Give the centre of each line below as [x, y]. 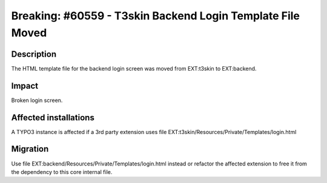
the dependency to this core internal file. [62, 172]
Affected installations [53, 117]
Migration [30, 149]
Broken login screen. [37, 100]
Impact [25, 85]
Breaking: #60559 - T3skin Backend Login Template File [155, 16]
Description [34, 54]
